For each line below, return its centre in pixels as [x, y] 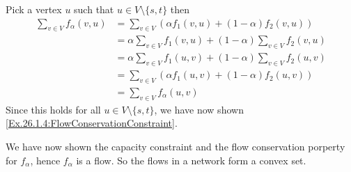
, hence [45, 160]
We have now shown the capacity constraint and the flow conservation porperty [175, 146]
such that [94, 9]
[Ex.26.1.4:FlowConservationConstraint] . [92, 123]
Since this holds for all [53, 109]
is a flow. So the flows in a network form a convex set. [191, 160]
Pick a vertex [34, 9]
